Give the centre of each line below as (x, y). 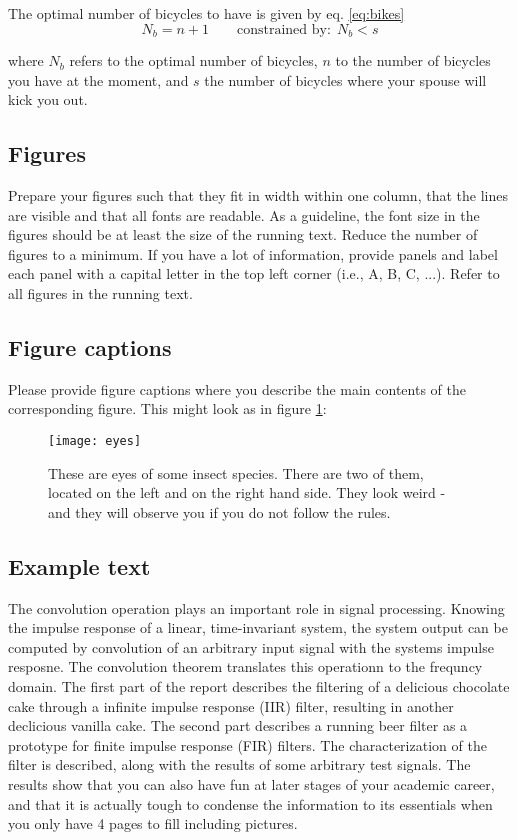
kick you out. (48, 99)
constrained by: (283, 29)
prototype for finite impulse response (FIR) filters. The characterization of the (247, 744)
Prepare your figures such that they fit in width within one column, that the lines (258, 195)
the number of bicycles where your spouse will (345, 79)
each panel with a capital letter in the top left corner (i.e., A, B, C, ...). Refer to (254, 273)
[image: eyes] (95, 440)
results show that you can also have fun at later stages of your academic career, (251, 783)
